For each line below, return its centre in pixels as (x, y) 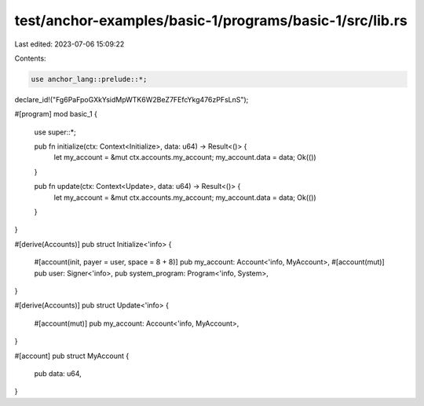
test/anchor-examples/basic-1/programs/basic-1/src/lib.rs (211, 20)
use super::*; (55, 132)
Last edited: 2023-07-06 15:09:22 (69, 44)
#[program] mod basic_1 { (56, 114)
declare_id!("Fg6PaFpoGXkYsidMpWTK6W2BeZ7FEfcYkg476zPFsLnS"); (132, 99)
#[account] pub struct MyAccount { (72, 356)
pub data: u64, (58, 373)
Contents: (30, 58)
